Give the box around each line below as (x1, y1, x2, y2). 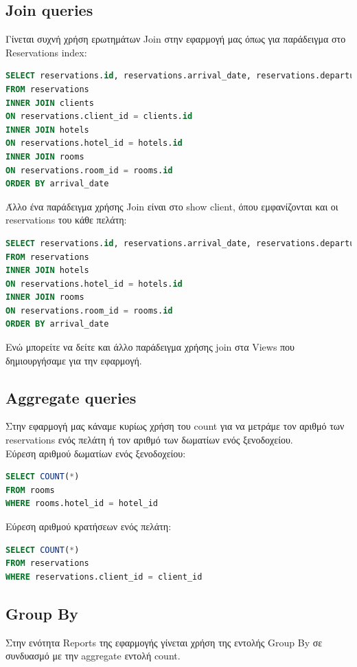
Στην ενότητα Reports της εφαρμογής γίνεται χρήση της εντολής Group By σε (5, 635, 323, 649)
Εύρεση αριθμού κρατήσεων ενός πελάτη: (5, 519, 172, 534)
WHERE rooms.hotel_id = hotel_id (5, 499, 158, 509)
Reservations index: (5, 45, 87, 59)
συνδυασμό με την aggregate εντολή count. (5, 648, 181, 663)
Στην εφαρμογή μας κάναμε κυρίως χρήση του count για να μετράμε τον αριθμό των (5, 419, 345, 433)
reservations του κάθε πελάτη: (5, 212, 127, 227)
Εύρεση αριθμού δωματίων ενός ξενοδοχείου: (5, 446, 186, 460)
